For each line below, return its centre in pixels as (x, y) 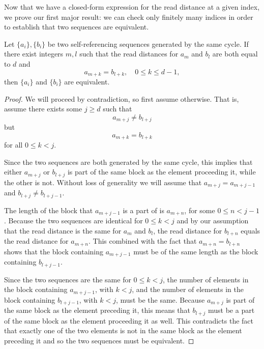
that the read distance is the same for (63, 230)
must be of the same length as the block (196, 251)
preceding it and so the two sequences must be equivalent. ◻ (99, 340)
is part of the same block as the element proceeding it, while (162, 172)
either (13, 172)
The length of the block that (49, 210)
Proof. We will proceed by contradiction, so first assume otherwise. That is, (122, 98)
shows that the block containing (54, 251)
